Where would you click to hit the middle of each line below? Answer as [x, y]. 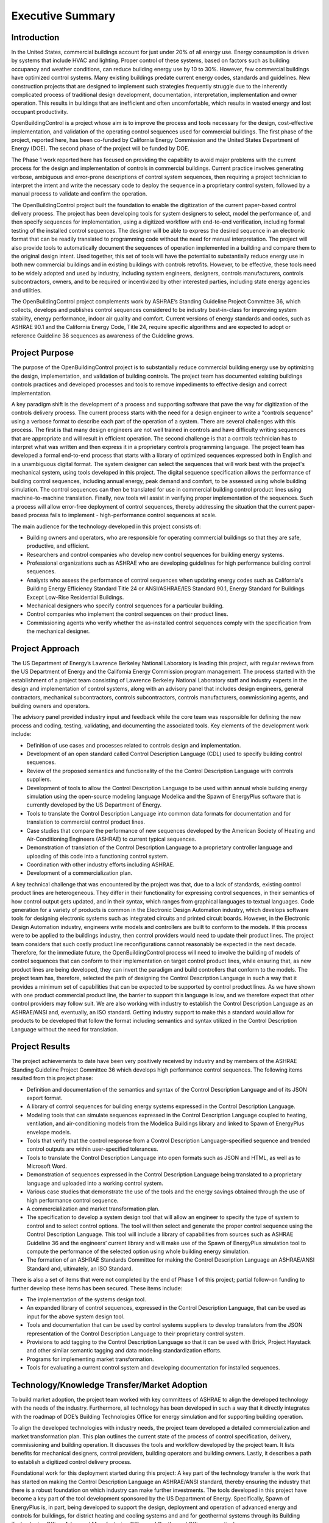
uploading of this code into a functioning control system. [97, 856]
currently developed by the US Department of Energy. [94, 805]
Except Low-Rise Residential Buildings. [75, 597]
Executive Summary [63, 16]
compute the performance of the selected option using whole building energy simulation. [138, 1251]
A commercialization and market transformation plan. [93, 1209]
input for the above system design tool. [76, 1316]
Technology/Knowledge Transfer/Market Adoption [109, 1385]
